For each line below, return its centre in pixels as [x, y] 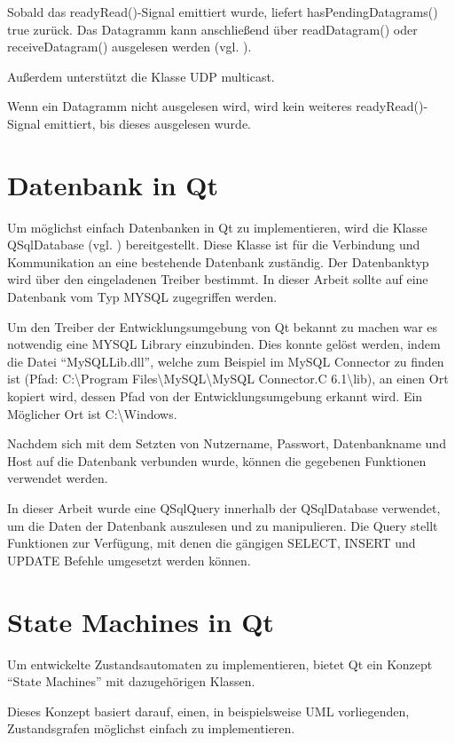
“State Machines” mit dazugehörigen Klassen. [131, 681]
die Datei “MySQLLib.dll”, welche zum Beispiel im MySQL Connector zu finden [226, 361]
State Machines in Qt [141, 621]
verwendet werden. [58, 478]
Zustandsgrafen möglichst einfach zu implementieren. [151, 728]
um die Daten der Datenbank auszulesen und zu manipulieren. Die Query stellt [223, 525]
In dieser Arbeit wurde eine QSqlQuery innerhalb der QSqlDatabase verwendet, [224, 508]
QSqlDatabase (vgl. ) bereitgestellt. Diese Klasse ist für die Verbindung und [214, 245]
